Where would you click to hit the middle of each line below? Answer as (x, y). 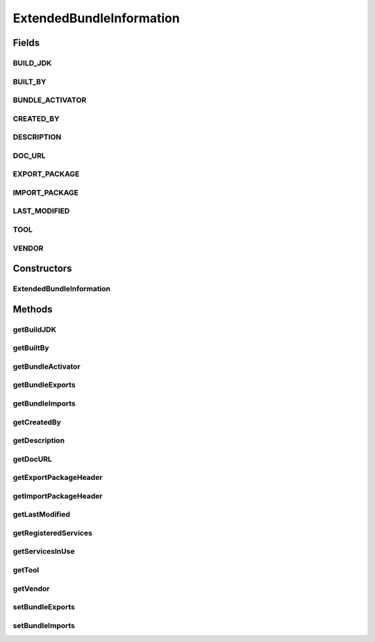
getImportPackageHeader (58, 496)
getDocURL (32, 459)
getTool (26, 570)
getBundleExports (44, 385)
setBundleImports (44, 625)
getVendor (31, 588)
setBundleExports (44, 607)
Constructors (42, 269)
